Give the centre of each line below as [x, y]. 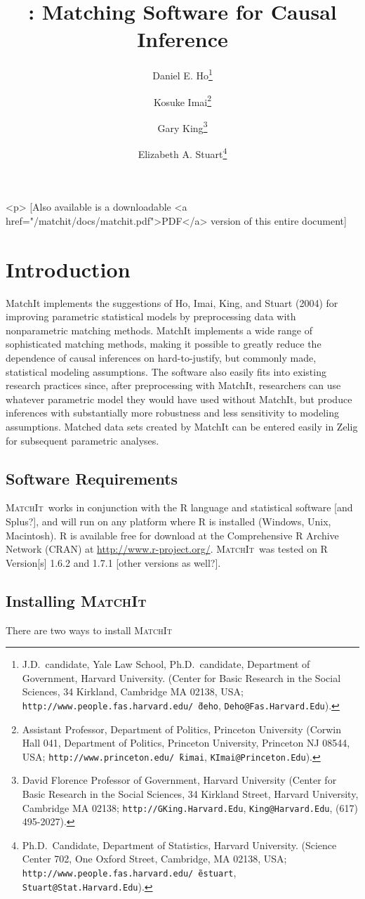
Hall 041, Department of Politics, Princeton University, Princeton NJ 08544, [186, 743]
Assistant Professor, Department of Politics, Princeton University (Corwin [182, 729]
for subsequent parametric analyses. [82, 440]
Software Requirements [92, 478]
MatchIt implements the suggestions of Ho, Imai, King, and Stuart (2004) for [172, 302]
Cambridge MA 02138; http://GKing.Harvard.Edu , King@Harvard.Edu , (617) [190, 807]
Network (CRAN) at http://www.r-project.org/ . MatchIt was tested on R [167, 549]
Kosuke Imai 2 [182, 100]
